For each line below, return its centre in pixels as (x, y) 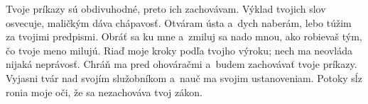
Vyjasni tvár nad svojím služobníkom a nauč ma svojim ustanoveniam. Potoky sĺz (184, 77)
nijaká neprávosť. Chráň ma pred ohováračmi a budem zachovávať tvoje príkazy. (182, 64)
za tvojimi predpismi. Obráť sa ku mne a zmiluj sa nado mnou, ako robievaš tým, (184, 36)
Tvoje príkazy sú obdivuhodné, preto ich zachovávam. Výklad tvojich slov (166, 8)
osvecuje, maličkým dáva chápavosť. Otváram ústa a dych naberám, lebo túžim (179, 22)
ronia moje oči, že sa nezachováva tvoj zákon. (104, 92)
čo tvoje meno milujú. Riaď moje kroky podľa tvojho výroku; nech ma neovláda (179, 50)
